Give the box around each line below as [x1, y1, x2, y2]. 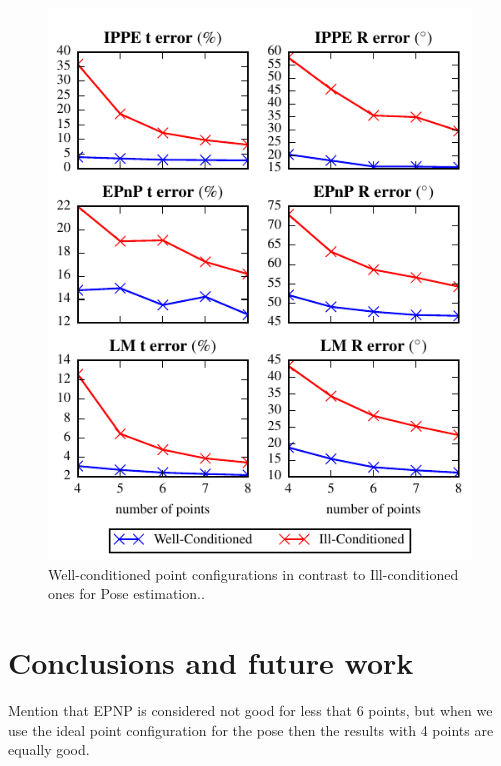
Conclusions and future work [8, 642, 414, 683]
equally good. [8, 739, 90, 760]
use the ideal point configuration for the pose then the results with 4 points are [8, 719, 494, 740]
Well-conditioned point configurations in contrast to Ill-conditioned [48, 563, 459, 584]
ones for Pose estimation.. [48, 583, 205, 604]
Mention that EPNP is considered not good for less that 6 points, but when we [8, 700, 493, 721]
